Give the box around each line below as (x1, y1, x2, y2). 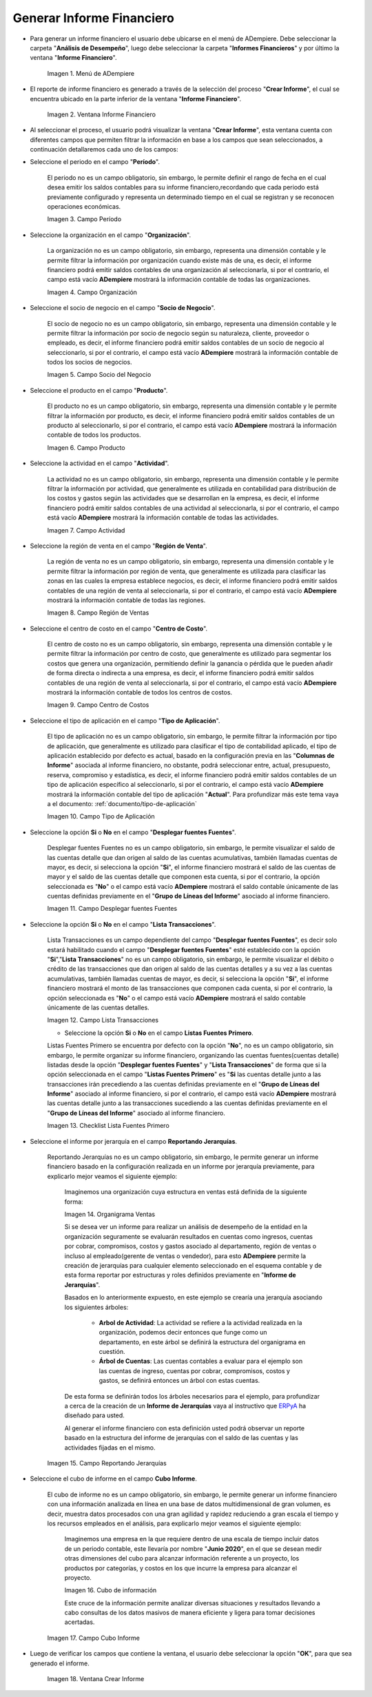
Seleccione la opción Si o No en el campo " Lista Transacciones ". (30, 920, 216, 928)
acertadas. (64, 1618, 95, 1626)
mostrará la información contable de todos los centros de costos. (47, 688, 233, 697)
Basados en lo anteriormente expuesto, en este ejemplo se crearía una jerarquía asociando (64, 1293, 323, 1302)
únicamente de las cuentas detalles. (47, 1003, 149, 1011)
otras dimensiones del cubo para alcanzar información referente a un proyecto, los (64, 1554, 300, 1563)
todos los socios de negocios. (47, 358, 132, 367)
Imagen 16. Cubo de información (64, 1586, 157, 1594)
